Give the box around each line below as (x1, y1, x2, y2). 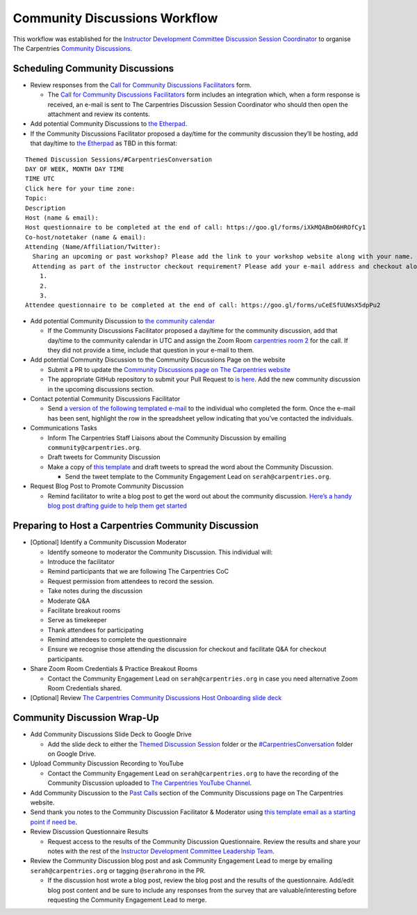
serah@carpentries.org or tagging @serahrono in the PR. (30, 866, 206, 875)
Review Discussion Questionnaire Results (30, 827, 149, 836)
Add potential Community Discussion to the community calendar (30, 316, 215, 325)
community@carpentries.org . (47, 443, 142, 451)
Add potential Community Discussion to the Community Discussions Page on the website (30, 355, 286, 364)
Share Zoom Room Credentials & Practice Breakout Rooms (30, 665, 198, 673)
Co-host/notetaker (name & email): (25, 233, 147, 241)
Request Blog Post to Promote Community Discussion (30, 482, 184, 490)
